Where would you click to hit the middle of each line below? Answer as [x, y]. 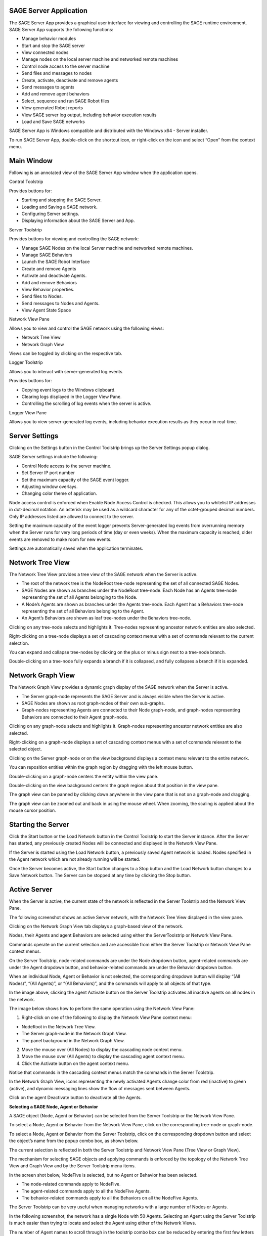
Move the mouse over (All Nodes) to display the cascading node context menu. [102, 1049]
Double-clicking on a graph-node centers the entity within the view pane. [84, 776]
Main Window [31, 161]
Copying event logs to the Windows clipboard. [68, 390]
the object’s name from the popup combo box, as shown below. [74, 1141]
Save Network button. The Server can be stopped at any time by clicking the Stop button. [100, 875]
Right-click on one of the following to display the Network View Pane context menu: [107, 1017]
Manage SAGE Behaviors [47, 255]
